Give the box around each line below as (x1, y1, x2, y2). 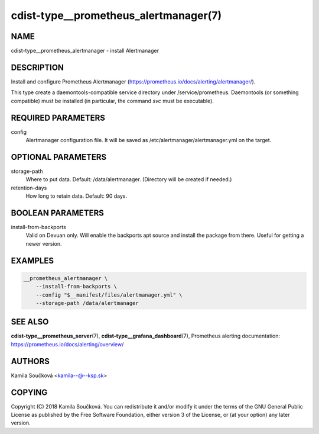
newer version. (25, 240, 62, 247)
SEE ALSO (11, 317, 49, 327)
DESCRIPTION (11, 62, 64, 72)
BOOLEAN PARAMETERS (11, 208, 105, 218)
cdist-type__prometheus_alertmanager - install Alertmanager (11, 47, 159, 54)
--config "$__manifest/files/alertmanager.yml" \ (35, 291, 183, 298)
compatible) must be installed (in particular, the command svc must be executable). (11, 97, 214, 104)
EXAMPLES (11, 255, 54, 266)
